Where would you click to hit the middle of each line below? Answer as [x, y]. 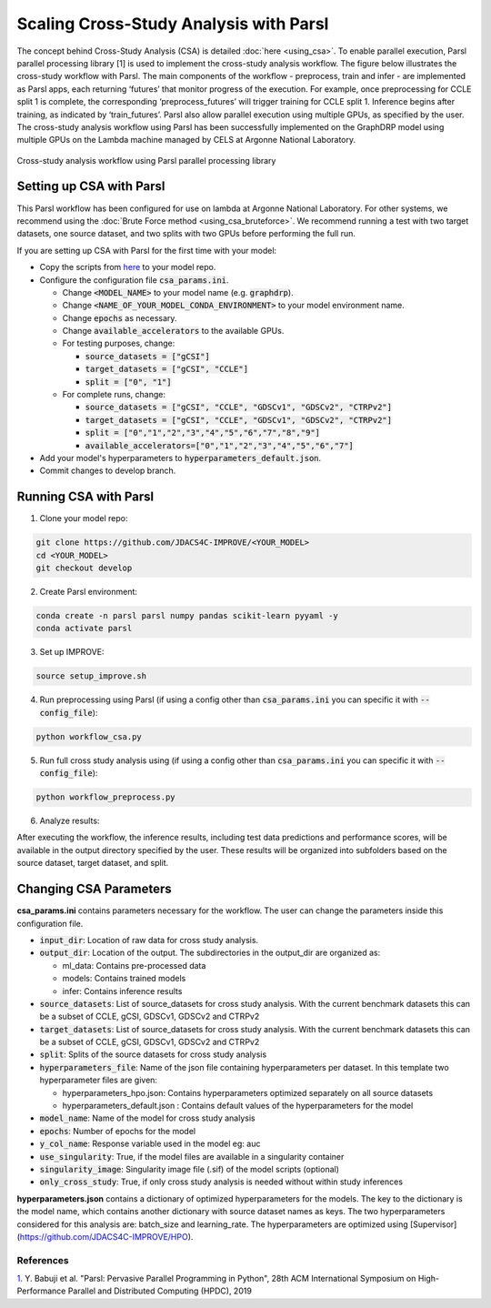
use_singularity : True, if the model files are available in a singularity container [192, 1156]
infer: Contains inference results [122, 991]
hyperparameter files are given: [99, 1080]
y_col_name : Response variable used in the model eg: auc [150, 1144]
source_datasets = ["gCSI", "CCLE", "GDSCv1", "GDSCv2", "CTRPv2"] [239, 407]
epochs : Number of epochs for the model [117, 1131]
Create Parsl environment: [89, 592]
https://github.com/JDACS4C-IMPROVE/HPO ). [106, 1236]
